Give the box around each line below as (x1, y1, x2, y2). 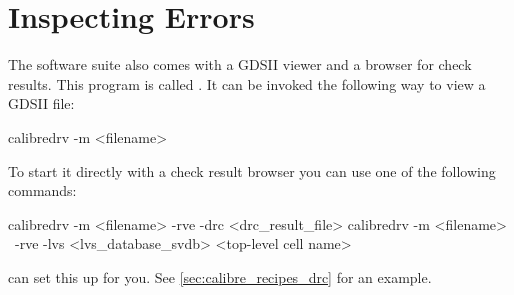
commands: (8, 180, 77, 201)
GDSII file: (8, 93, 75, 114)
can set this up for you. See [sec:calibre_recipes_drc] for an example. (8, 266, 432, 287)
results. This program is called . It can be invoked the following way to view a (8, 73, 486, 94)
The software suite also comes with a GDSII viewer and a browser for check (8, 54, 472, 75)
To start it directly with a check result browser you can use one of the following (8, 160, 496, 181)
